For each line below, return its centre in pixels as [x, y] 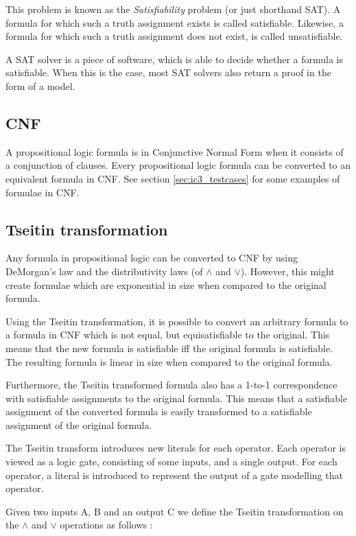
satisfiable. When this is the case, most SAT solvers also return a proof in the [168, 72]
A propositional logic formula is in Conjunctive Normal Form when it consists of [175, 151]
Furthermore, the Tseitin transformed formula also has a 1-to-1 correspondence [171, 385]
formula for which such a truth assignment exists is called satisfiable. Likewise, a [175, 22]
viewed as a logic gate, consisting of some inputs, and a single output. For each [171, 462]
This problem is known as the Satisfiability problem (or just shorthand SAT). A [173, 9]
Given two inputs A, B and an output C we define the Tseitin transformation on [175, 511]
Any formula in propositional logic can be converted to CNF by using [152, 258]
